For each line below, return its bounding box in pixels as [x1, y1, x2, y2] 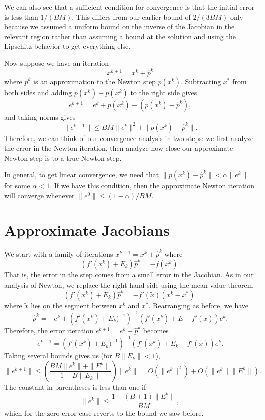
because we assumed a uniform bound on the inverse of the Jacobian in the [4, 21, 235, 32]
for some [4, 180, 30, 191]
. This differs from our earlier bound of [72, 11, 191, 22]
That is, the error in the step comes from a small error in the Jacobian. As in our [4, 269, 254, 279]
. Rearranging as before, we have [148, 300, 249, 310]
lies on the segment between [31, 300, 117, 310]
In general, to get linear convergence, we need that [4, 169, 159, 180]
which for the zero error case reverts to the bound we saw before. [4, 407, 204, 418]
